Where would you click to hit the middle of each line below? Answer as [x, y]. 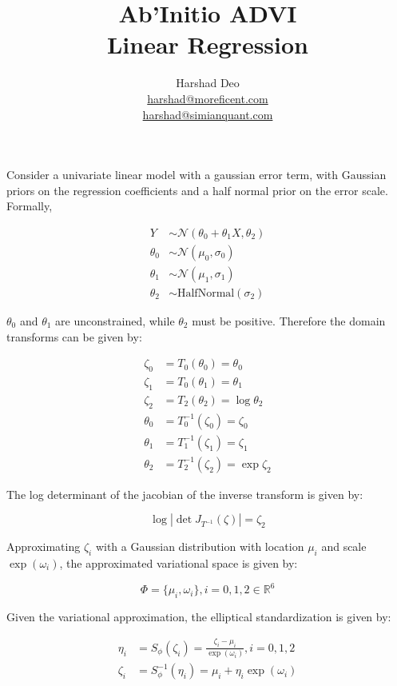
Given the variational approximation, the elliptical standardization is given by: [199, 616]
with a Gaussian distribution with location [200, 546]
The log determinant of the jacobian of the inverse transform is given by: [185, 494]
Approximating [44, 546]
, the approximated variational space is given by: [179, 562]
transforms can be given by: [74, 336]
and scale [344, 546]
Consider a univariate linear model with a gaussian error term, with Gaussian [197, 175]
